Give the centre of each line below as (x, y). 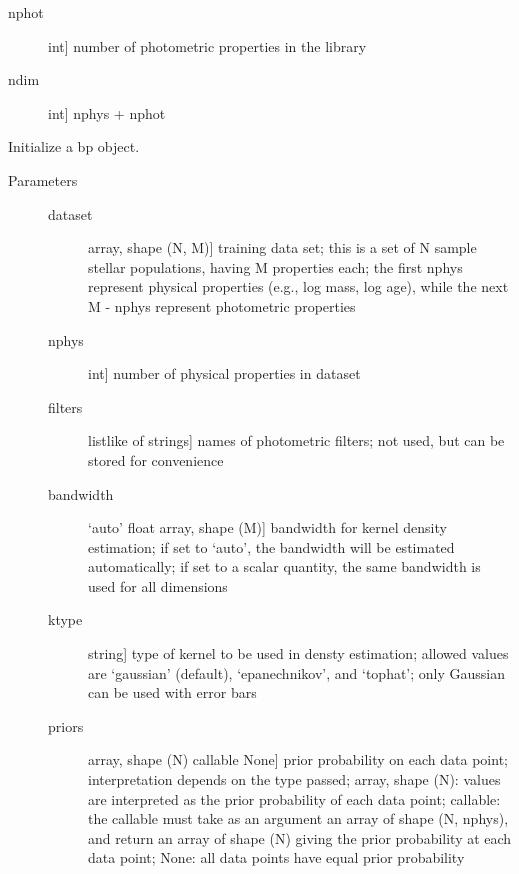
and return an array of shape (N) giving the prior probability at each (300, 837)
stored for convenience (156, 459)
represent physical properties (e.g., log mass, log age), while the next (298, 286)
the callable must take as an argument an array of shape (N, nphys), (298, 818)
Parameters (43, 179)
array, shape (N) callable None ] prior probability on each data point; (298, 759)
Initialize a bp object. (74, 146)
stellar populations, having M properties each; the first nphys (275, 266)
